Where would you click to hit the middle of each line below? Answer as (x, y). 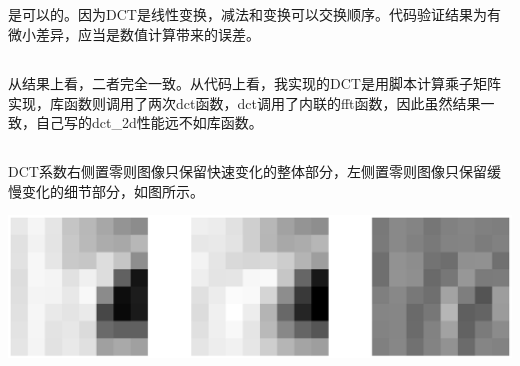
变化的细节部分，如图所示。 (112, 190)
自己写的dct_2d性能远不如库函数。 (149, 122)
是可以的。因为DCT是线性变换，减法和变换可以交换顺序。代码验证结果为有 (254, 14)
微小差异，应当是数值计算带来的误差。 (134, 33)
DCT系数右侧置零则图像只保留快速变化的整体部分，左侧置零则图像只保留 (247, 171)
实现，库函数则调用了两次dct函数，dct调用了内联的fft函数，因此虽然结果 (244, 102)
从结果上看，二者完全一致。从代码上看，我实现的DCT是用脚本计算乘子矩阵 (254, 82)
